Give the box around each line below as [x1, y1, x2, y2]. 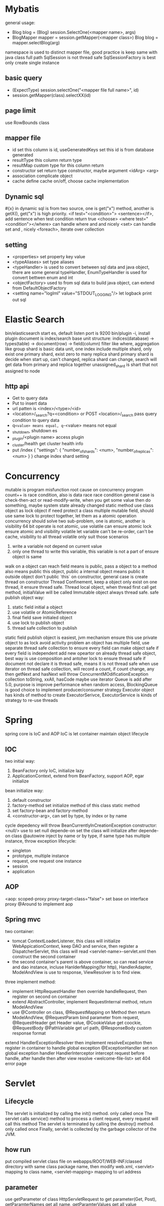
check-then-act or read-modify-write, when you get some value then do [5, 497, 151, 503]
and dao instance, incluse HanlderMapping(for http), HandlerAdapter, [12, 964, 152, 970]
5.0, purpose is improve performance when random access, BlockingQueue [5, 682, 158, 688]
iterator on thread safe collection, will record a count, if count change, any [5, 666, 155, 672]
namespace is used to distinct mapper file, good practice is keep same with [5, 49, 158, 55]
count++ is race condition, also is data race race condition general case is [5, 492, 155, 498]
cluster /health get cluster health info [12, 440, 83, 448]
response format [12, 1030, 46, 1036]
